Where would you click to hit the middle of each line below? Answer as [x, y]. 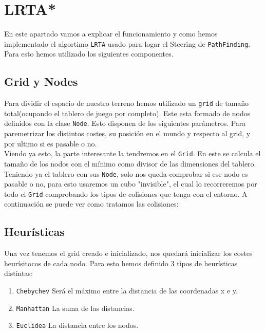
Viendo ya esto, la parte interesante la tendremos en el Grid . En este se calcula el [132, 153]
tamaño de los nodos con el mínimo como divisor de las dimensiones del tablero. [130, 163]
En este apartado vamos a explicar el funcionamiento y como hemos [111, 34]
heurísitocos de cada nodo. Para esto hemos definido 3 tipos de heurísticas [121, 263]
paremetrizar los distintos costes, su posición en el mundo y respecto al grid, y [127, 133]
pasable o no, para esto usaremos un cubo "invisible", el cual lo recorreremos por [131, 184]
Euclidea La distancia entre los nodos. [77, 325]
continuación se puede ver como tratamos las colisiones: [91, 204]
